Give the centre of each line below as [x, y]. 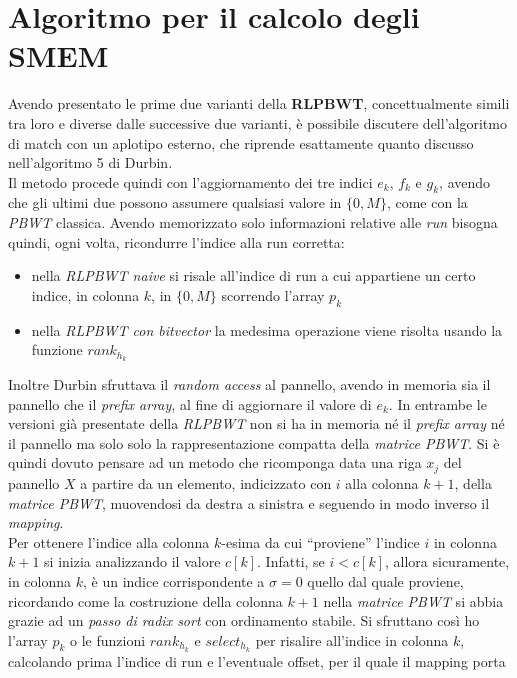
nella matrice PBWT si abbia [413, 600]
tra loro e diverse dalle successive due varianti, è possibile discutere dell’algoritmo [257, 122]
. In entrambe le [437, 403]
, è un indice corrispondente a [173, 580]
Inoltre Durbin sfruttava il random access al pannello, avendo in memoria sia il [249, 384]
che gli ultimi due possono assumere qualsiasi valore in [175, 202]
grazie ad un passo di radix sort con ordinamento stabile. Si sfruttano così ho [244, 620]
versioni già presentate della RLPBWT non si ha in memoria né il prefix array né [256, 423]
